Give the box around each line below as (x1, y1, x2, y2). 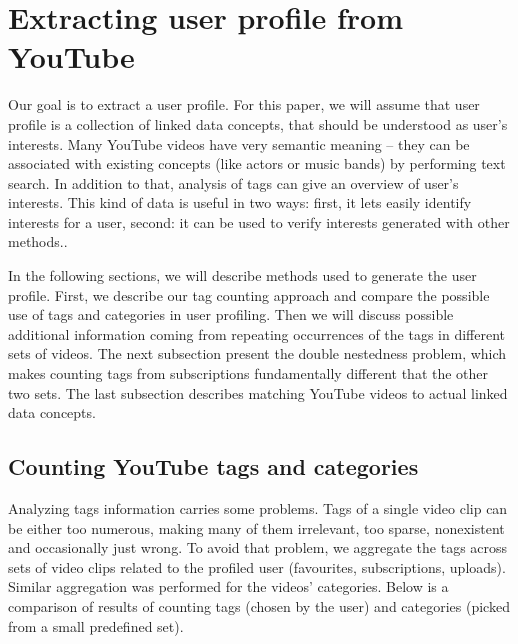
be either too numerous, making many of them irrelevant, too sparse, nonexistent (8, 517, 505, 538)
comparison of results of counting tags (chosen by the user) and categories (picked (8, 595, 510, 616)
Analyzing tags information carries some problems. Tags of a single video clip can (8, 498, 508, 519)
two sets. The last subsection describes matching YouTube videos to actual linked (8, 382, 508, 403)
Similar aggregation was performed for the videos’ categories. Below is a (8, 576, 449, 597)
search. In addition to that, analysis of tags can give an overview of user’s (8, 172, 459, 193)
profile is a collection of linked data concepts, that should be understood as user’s (8, 113, 508, 134)
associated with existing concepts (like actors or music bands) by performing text (8, 153, 506, 174)
